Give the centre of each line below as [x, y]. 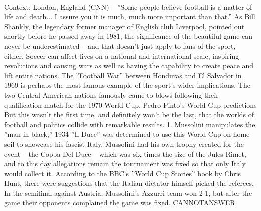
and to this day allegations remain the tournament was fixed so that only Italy [125, 164]
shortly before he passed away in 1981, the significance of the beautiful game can [128, 36]
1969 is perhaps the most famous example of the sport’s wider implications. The [127, 85]
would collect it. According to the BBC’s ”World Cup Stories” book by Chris [123, 173]
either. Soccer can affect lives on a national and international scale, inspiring [122, 55]
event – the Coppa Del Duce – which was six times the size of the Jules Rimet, [125, 154]
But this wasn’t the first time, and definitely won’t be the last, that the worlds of [129, 115]
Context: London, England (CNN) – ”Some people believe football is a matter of [128, 6]
